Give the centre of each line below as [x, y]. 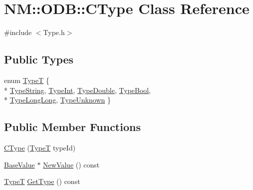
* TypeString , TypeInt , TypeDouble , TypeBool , [78, 90]
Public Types [39, 59]
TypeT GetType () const [42, 181]
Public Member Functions [72, 127]
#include [18, 32]
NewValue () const [71, 164]
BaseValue [19, 164]
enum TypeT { [27, 80]
